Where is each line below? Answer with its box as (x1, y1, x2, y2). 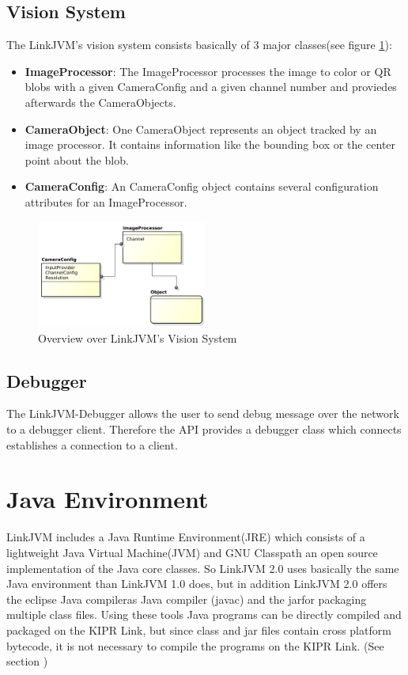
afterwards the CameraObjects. (25, 93, 176, 110)
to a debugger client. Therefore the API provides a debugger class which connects (6, 421, 402, 438)
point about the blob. (25, 151, 129, 168)
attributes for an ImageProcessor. (25, 193, 187, 210)
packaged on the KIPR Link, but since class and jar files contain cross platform (6, 621, 391, 638)
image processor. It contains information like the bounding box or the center (25, 136, 396, 153)
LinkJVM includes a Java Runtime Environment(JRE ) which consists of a (6, 529, 365, 545)
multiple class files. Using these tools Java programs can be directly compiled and (6, 606, 402, 623)
